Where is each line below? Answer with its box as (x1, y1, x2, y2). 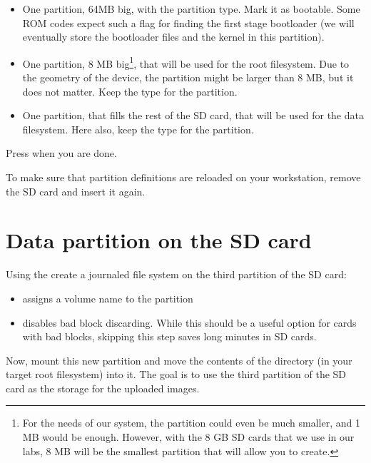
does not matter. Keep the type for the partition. (22, 83, 238, 98)
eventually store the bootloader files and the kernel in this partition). (22, 29, 325, 44)
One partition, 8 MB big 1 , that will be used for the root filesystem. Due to (22, 54, 350, 71)
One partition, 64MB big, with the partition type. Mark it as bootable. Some (22, 1, 360, 16)
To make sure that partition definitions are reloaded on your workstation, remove (6, 170, 361, 184)
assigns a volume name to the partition (22, 290, 193, 305)
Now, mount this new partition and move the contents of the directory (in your (6, 352, 352, 367)
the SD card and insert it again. (6, 183, 146, 198)
